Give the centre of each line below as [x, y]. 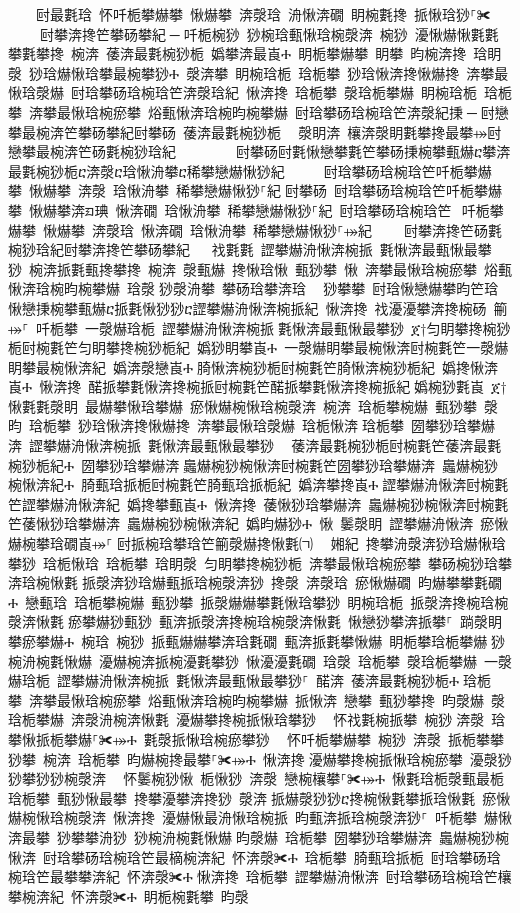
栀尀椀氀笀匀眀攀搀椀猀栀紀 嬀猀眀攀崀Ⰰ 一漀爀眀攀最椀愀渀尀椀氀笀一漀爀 [258, 347]
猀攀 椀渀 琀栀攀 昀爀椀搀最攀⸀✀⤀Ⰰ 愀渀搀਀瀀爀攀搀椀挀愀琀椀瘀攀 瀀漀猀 [260, 758]
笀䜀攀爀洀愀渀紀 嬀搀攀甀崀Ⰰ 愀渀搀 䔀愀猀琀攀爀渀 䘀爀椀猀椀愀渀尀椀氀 [258, 503]
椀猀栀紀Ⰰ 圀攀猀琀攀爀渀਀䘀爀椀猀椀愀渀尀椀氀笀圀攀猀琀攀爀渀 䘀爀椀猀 [253, 464]
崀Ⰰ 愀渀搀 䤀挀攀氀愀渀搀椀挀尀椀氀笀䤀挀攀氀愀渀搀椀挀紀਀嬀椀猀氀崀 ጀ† [257, 386]
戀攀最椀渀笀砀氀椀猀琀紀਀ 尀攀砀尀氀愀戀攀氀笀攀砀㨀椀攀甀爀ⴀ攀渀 [259, 151]
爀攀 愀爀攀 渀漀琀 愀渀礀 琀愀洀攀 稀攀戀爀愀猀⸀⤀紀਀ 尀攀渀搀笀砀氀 [255, 229]
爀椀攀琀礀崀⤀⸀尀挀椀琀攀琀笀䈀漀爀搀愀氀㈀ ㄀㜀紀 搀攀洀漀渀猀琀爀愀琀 [257, 543]
